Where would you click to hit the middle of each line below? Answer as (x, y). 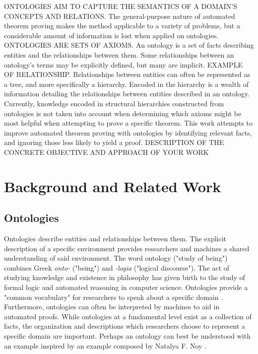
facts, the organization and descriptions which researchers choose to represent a (125, 326)
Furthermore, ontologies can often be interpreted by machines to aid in (112, 307)
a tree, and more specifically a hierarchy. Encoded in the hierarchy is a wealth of (126, 84)
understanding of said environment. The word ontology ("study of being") (116, 258)
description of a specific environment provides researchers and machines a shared (127, 248)
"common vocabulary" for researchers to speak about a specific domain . (114, 297)
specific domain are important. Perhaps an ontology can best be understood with (127, 336)
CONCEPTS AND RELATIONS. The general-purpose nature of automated (120, 16)
